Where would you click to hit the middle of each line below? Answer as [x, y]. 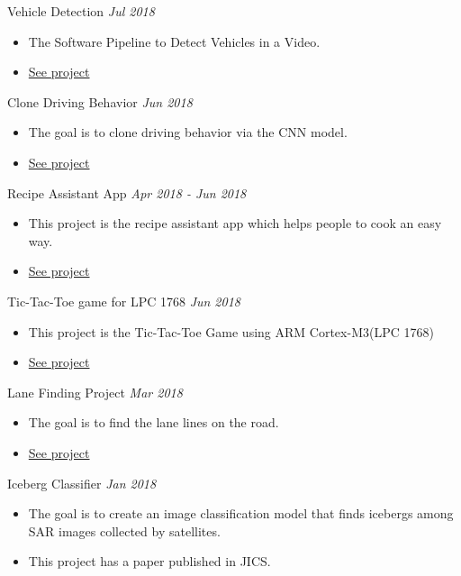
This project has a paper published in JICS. [149, 561]
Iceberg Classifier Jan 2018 [82, 483]
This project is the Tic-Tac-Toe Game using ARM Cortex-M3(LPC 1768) [231, 331]
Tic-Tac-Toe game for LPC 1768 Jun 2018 [124, 301]
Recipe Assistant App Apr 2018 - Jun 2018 [127, 192]
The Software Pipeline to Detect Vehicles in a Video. [174, 41]
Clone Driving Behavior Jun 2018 [100, 101]
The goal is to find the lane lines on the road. [154, 422]
